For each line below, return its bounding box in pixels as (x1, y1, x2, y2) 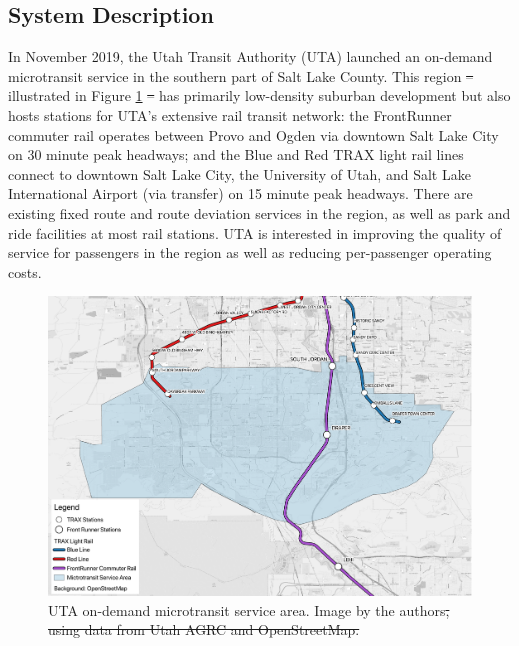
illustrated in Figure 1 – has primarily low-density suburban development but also (8, 85, 511, 106)
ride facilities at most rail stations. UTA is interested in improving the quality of (8, 222, 502, 243)
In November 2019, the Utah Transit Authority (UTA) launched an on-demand (8, 46, 493, 67)
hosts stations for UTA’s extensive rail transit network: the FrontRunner (8, 104, 452, 125)
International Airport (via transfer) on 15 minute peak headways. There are (8, 183, 473, 204)
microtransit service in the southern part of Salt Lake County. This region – (8, 65, 474, 86)
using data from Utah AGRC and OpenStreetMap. (48, 619, 360, 640)
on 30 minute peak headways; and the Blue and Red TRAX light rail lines (8, 144, 464, 165)
